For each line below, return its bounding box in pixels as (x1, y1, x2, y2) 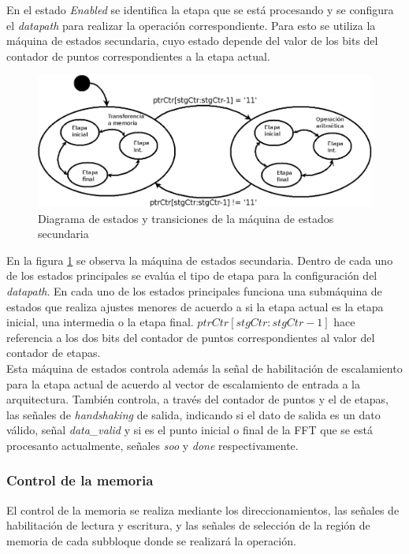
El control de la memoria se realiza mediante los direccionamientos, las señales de (6, 501, 400, 518)
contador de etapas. (6, 344, 101, 361)
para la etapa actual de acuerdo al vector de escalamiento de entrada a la (6, 375, 360, 392)
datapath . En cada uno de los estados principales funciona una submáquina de (6, 283, 382, 299)
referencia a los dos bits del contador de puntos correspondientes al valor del (6, 329, 375, 345)
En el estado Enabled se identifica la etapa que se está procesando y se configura (6, 2, 394, 17)
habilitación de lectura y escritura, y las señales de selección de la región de (6, 517, 370, 534)
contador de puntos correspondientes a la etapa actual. (6, 47, 270, 64)
